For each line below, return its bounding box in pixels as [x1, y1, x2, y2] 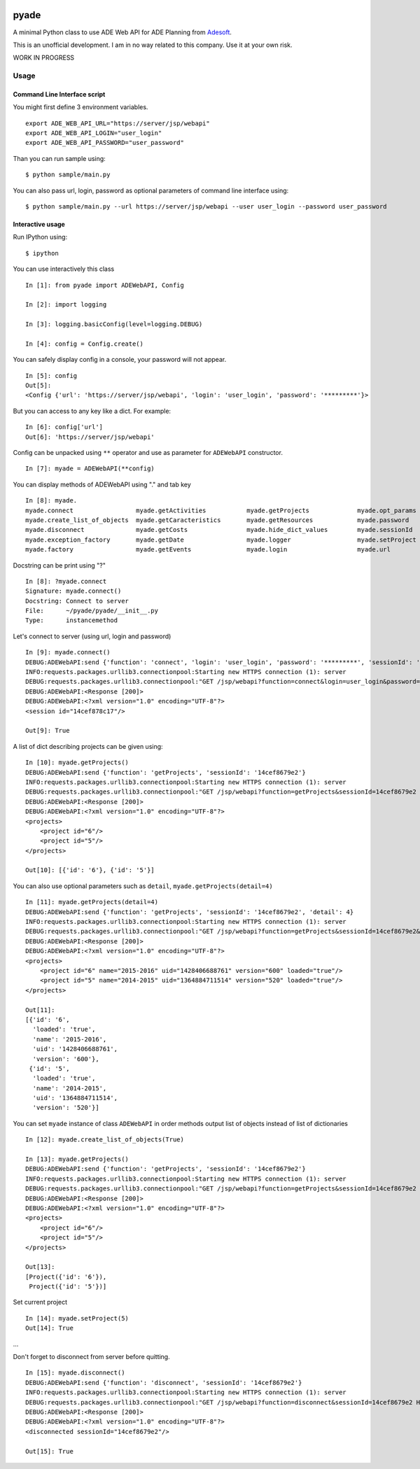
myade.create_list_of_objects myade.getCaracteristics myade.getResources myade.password [25, 516, 409, 524]
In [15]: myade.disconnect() [25, 1369, 125, 1377]
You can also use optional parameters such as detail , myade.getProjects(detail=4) [13, 882, 273, 890]
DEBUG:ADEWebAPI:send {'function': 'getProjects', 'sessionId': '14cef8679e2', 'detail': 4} [25, 908, 354, 916]
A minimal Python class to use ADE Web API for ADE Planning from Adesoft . [13, 28, 232, 36]
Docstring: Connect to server [25, 597, 129, 605]
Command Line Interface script [13, 90, 106, 98]
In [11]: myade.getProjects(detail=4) [25, 898, 159, 906]
